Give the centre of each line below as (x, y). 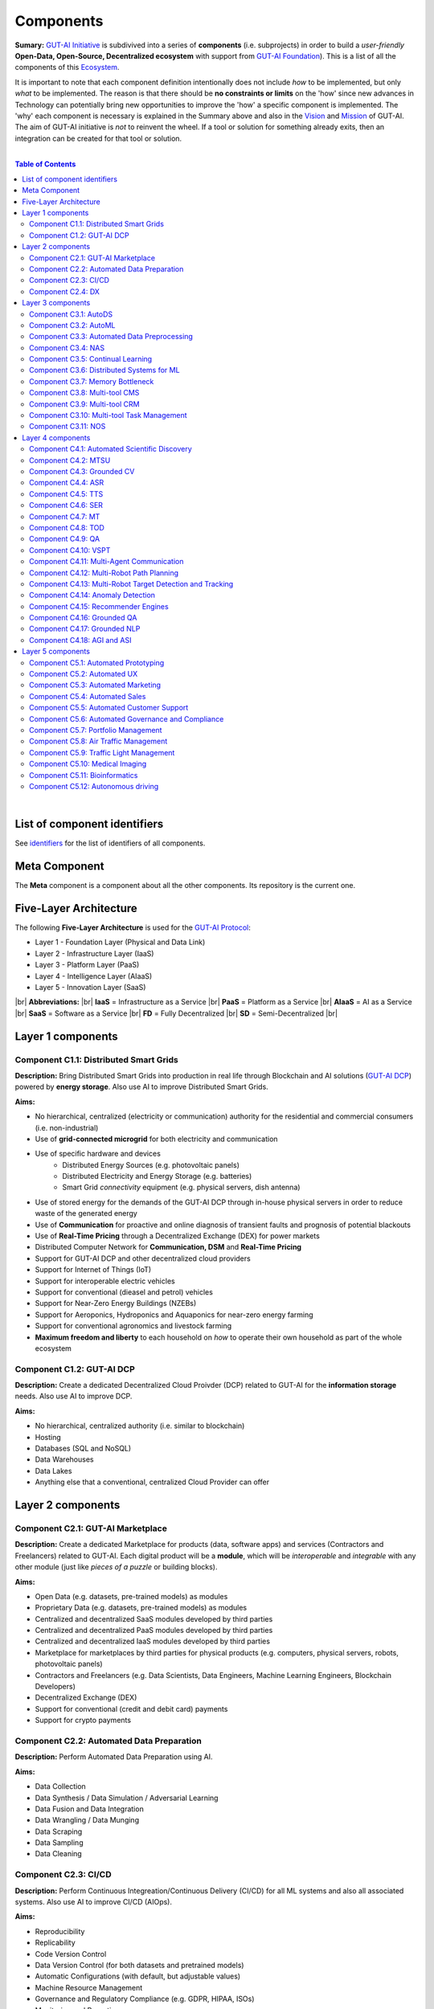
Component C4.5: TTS (66, 493)
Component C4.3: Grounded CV (82, 471)
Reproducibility (60, 1931)
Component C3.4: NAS (67, 348)
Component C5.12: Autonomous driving (94, 786)
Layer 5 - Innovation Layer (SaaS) (90, 987)
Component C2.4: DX (65, 291)
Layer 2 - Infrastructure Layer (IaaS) (94, 953)
